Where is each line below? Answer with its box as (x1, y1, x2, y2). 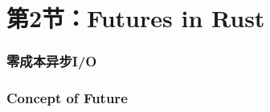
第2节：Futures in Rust (6, 2, 265, 34)
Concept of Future (6, 88, 128, 108)
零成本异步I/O (6, 51, 97, 71)
